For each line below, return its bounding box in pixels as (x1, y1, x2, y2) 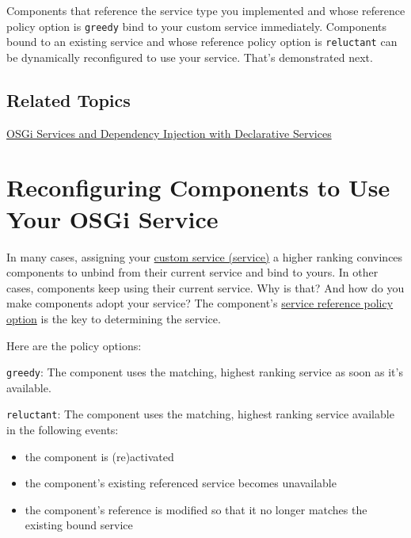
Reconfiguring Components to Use (6, 171, 390, 204)
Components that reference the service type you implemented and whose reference (6, 2, 405, 18)
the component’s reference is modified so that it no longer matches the (25, 501, 367, 517)
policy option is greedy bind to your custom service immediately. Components (6, 17, 387, 34)
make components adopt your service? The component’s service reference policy (6, 295, 394, 311)
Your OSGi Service (6, 202, 219, 235)
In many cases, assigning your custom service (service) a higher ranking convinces (6, 248, 403, 265)
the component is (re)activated (25, 448, 174, 464)
